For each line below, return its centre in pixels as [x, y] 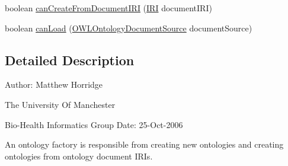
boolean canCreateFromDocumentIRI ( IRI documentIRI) [108, 8]
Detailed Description [70, 60]
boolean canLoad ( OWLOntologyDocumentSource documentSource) [129, 28]
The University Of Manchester [60, 104]
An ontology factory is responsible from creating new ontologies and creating [144, 144]
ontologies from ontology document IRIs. [79, 156]
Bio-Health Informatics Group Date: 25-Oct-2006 [94, 124]
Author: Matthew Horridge [54, 84]
